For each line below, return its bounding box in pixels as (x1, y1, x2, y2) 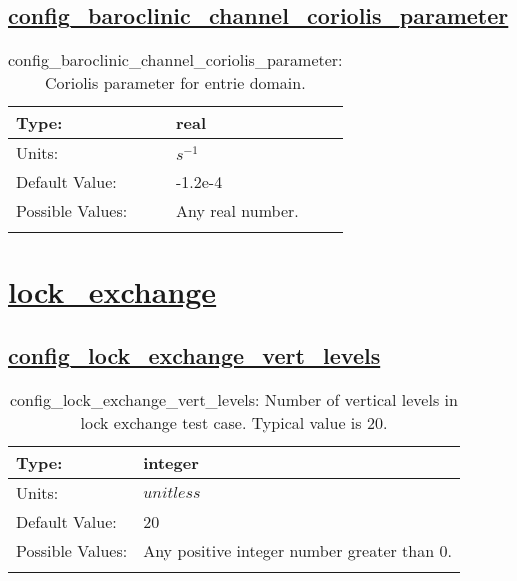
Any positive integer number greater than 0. (143, 538, 452, 562)
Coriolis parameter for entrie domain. (44, 71, 306, 95)
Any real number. (175, 199, 299, 223)
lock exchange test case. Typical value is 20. (80, 410, 388, 434)
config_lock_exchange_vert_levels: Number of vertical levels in (10, 387, 458, 411)
